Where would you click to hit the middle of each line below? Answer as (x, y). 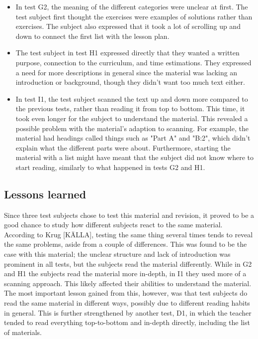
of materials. (23, 332)
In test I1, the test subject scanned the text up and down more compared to (132, 98)
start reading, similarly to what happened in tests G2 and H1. (110, 167)
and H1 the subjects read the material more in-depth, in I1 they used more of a (125, 273)
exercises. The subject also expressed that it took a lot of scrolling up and (128, 26)
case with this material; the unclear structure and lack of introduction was (117, 254)
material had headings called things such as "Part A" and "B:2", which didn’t (133, 138)
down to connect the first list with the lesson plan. (92, 36)
